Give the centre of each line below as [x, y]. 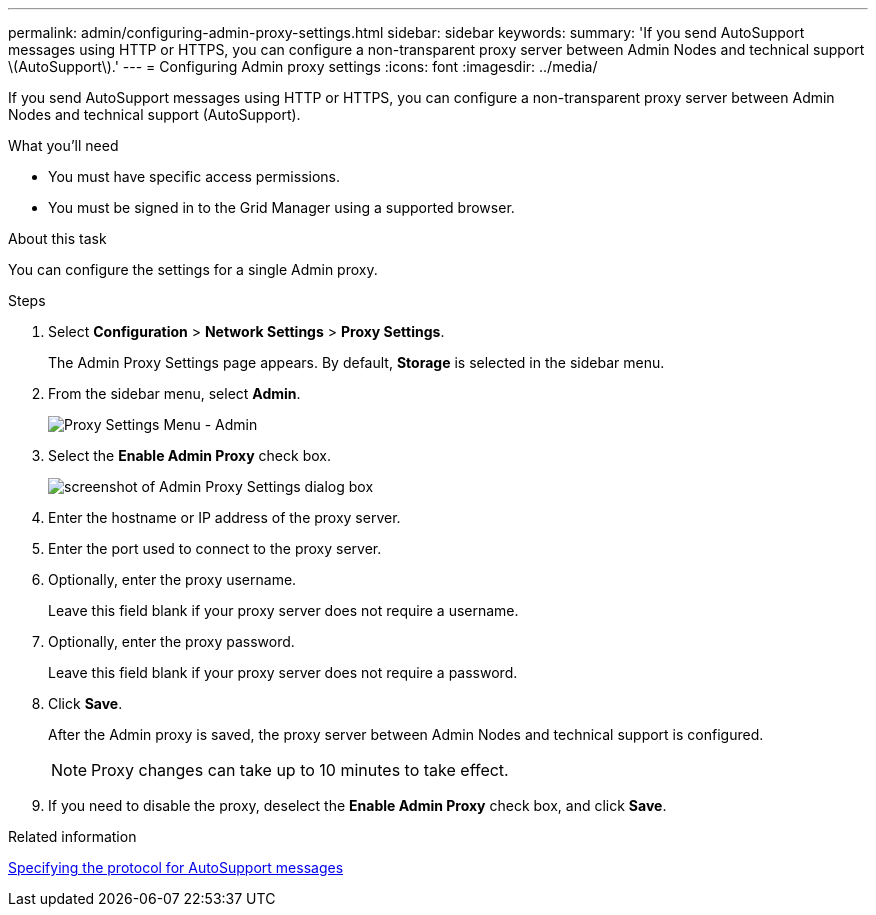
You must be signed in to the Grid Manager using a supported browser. [281, 207]
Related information [72, 836]
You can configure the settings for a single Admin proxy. [193, 269]
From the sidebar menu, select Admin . [174, 393]
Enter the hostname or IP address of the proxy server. [224, 517]
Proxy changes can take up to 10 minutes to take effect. [300, 770]
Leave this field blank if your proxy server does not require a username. [283, 610]
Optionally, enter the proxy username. [172, 579]
